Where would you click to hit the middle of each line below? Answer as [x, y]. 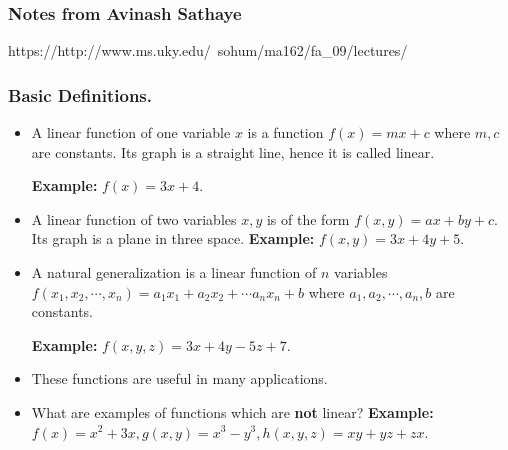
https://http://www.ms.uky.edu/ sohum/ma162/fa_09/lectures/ [208, 50]
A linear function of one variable [131, 132]
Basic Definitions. [80, 94]
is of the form [308, 218]
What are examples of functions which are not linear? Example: [232, 411]
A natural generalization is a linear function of [174, 272]
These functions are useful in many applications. [179, 378]
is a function [285, 132]
